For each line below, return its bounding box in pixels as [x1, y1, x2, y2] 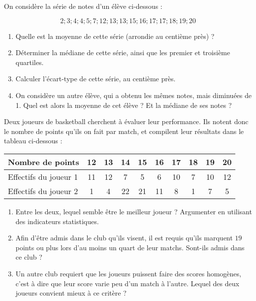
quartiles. [15, 57, 44, 67]
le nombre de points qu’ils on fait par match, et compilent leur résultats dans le [4, 126, 244, 136]
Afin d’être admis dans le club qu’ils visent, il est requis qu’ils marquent [15, 233, 233, 243]
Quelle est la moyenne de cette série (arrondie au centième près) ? [15, 31, 215, 41]
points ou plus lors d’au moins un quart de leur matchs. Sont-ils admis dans [15, 242, 245, 252]
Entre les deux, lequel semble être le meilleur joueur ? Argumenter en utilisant [15, 206, 252, 216]
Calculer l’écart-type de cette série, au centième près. [15, 73, 176, 84]
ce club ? [15, 252, 42, 262]
